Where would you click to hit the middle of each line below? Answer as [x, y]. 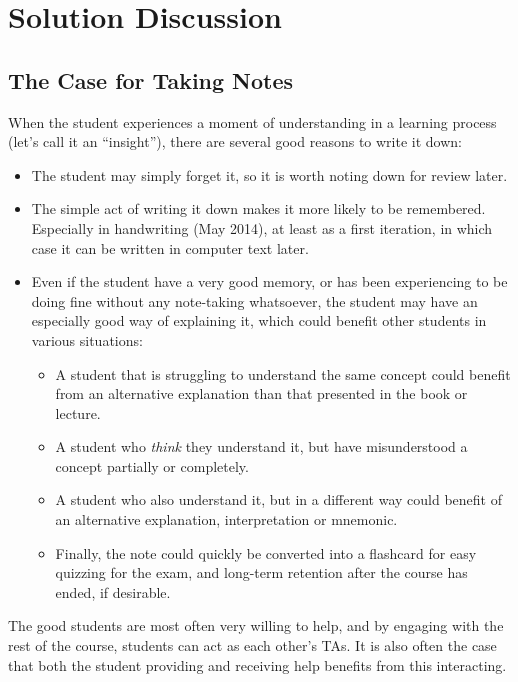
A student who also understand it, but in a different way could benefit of [278, 499]
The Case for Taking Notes [151, 79]
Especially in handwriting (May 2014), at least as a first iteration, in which [262, 227]
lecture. [78, 412]
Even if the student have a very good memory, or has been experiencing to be [269, 281]
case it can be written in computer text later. [170, 247]
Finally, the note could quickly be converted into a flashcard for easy [266, 552]
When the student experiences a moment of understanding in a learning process [252, 121]
